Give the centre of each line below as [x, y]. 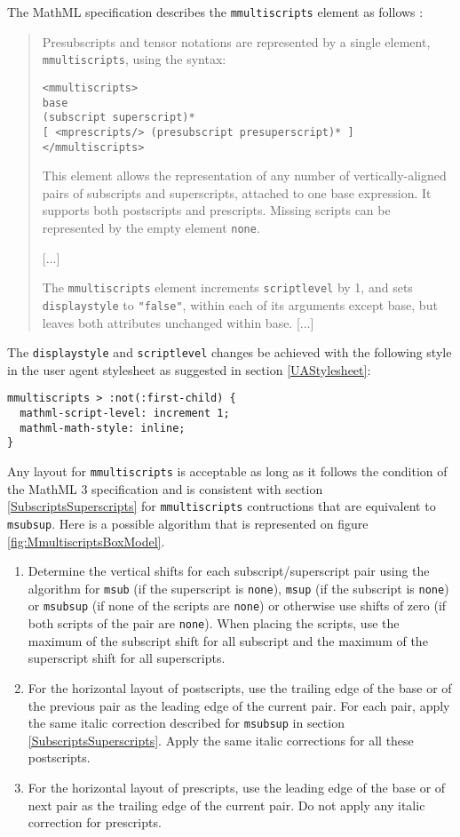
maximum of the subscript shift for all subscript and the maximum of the [228, 640]
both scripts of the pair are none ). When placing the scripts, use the [214, 623]
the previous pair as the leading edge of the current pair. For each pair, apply [239, 705]
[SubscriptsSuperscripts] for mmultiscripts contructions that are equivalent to [222, 506]
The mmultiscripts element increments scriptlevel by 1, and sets [227, 287]
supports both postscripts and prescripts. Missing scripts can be [216, 210]
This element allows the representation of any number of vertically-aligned [244, 175]
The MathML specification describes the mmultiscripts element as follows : [215, 12]
